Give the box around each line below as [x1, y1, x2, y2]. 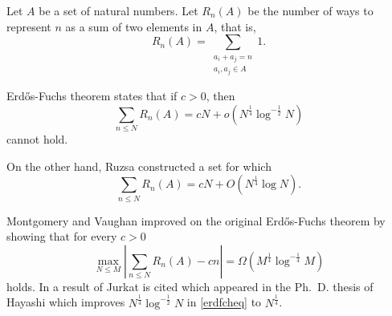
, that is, [214, 18, 256, 34]
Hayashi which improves [6, 294, 125, 310]
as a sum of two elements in [65, 18, 202, 34]
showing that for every [6, 228, 117, 245]
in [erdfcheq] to [186, 294, 262, 310]
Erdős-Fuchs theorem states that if [6, 87, 178, 104]
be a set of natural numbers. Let [39, 2, 198, 18]
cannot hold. [6, 131, 68, 148]
